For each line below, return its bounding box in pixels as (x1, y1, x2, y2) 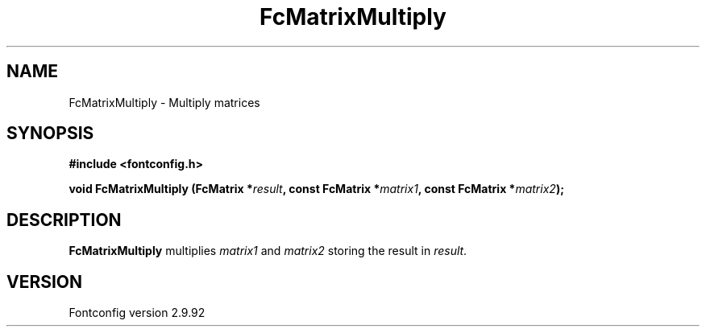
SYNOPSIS (6, 123, 94, 144)
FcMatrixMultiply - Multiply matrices (69, 95, 260, 109)
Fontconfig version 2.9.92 (69, 306, 206, 320)
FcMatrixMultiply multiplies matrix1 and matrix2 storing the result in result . (69, 244, 467, 258)
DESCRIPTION (6, 209, 122, 230)
